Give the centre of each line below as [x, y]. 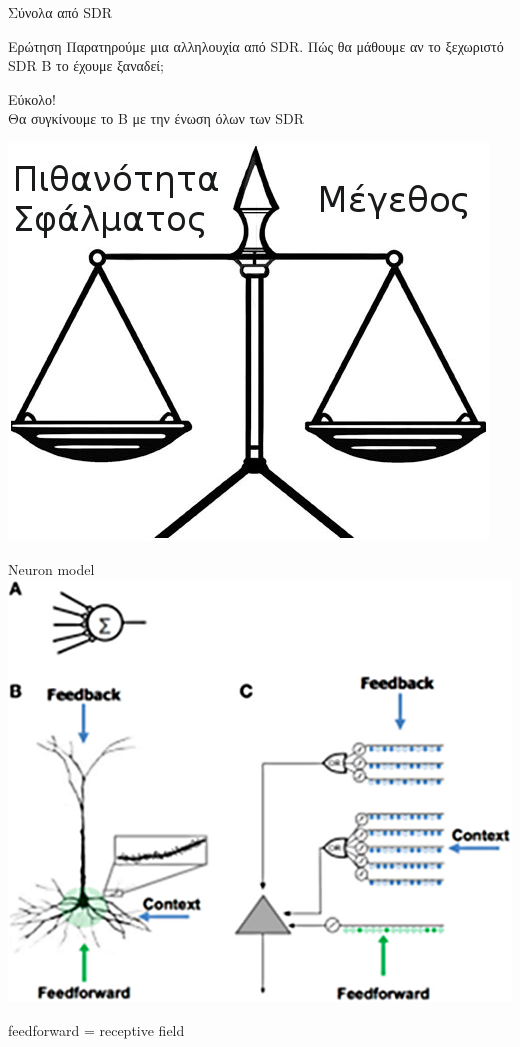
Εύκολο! [32, 98]
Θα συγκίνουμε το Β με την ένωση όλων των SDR [156, 118]
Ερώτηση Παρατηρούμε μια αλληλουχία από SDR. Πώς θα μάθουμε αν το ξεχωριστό [256, 45]
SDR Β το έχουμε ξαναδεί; [86, 65]
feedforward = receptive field [96, 1029]
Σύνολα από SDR [60, 12]
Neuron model [51, 568]
